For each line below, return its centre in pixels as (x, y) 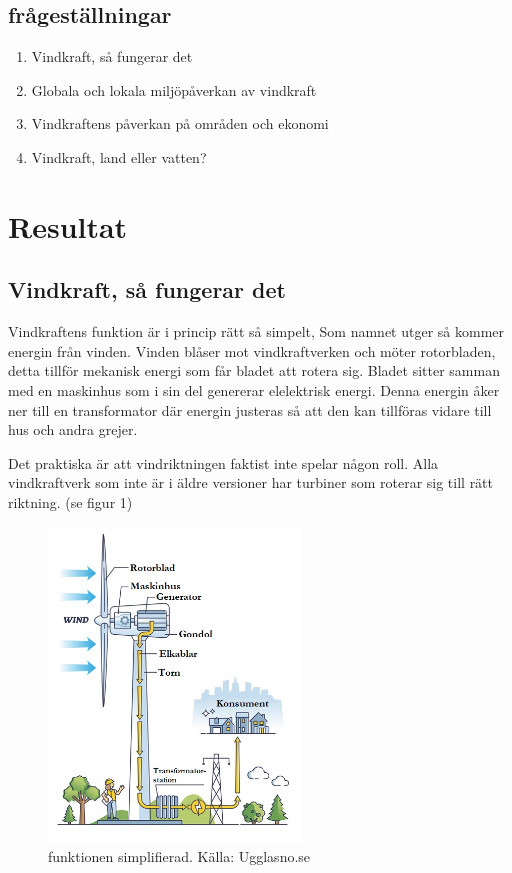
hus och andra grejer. (73, 429)
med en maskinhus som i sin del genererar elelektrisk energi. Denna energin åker (254, 389)
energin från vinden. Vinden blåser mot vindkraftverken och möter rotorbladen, (252, 350)
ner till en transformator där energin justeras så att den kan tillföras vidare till (250, 409)
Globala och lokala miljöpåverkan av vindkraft (174, 89)
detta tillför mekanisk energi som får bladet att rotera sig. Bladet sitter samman (254, 370)
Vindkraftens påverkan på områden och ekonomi (180, 123)
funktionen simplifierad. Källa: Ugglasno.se (179, 856)
